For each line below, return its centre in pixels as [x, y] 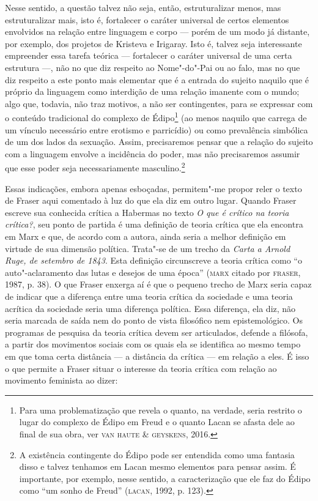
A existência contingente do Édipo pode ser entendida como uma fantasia [157, 454]
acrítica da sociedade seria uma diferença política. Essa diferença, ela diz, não [150, 308]
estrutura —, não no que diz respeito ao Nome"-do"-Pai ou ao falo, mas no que [153, 67]
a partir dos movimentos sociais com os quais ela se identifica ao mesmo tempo [153, 344]
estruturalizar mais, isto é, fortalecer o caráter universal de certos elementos [147, 19]
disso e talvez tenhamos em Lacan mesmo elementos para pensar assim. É [157, 466]
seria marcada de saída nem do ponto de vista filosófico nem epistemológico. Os [154, 320]
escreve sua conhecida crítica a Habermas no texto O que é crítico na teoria [147, 212]
